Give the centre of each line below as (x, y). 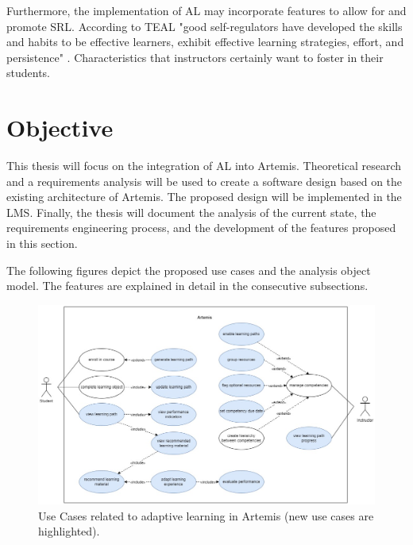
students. (28, 73)
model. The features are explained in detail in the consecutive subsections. (187, 286)
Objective (60, 128)
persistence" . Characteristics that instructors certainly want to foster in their (195, 57)
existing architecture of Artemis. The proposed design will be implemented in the (204, 197)
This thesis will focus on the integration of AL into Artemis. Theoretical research (204, 166)
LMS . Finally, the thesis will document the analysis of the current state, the (191, 212)
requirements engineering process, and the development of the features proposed (201, 228)
